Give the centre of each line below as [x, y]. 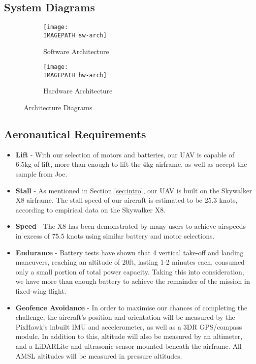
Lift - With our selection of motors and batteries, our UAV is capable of [125, 154]
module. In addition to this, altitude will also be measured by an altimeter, [129, 336]
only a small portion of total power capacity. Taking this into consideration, [130, 271]
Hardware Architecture [78, 91]
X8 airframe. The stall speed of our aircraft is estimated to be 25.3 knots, [127, 200]
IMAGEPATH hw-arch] [75, 75]
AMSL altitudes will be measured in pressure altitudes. [99, 355]
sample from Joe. [41, 174]
